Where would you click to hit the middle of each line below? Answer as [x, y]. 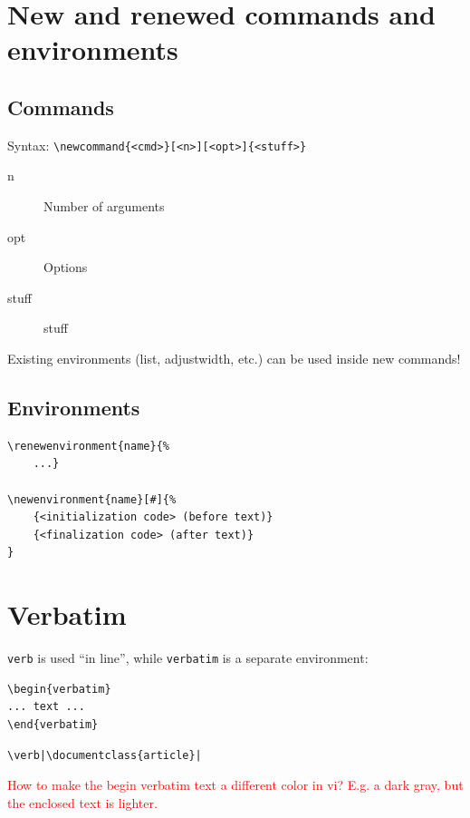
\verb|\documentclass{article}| [105, 755]
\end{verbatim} [53, 724]
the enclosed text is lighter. [82, 802]
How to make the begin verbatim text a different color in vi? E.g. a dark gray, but [235, 785]
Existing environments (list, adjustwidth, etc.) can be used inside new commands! [234, 358]
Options [66, 267]
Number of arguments [104, 206]
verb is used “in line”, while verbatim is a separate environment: [188, 658]
